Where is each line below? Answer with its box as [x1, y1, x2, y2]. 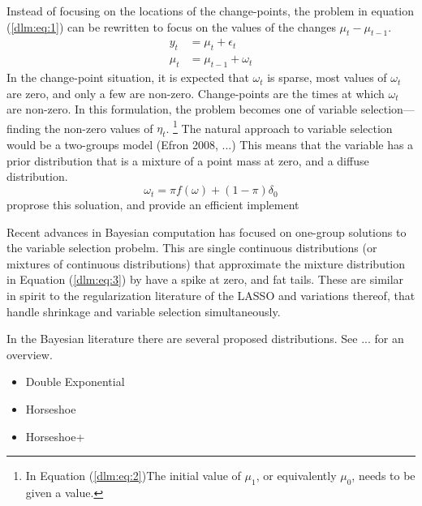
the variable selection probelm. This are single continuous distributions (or [6, 239, 377, 256]
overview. [6, 345, 53, 362]
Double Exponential [25, 373, 125, 390]
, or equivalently [256, 467, 337, 484]
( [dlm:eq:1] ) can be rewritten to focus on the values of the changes [6, 18, 336, 35]
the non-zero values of [44, 119, 153, 136]
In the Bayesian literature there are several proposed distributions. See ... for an [6, 330, 404, 347]
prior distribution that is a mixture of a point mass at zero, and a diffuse [6, 152, 369, 169]
